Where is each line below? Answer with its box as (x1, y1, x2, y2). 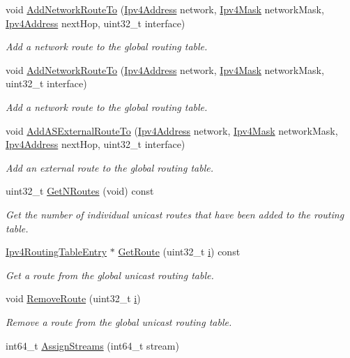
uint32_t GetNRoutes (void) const (6, 184, 154, 198)
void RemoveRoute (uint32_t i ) (6, 291, 141, 306)
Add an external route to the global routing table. (6, 160, 213, 174)
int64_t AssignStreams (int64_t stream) (6, 338, 179, 352)
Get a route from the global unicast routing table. (6, 267, 214, 282)
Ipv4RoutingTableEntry (6, 244, 107, 259)
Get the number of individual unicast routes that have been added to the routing (6, 207, 344, 221)
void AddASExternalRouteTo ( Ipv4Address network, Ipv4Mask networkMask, (6, 123, 338, 137)
